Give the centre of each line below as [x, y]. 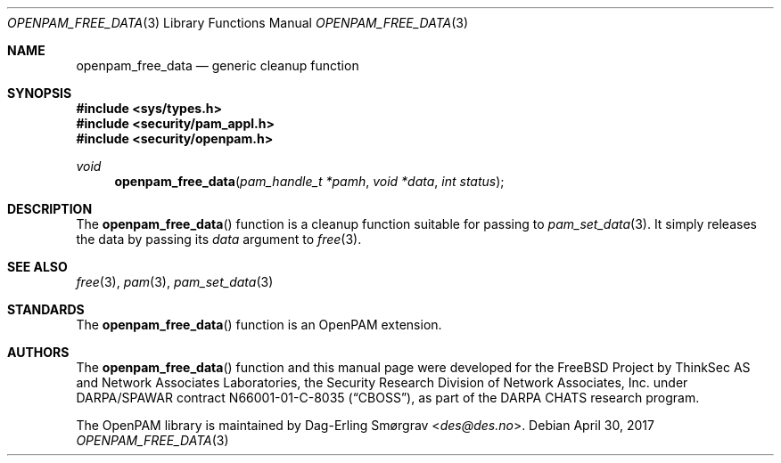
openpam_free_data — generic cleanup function [218, 65]
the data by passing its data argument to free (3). [219, 239]
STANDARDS [46, 309]
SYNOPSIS [40, 93]
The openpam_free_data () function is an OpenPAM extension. [259, 325]
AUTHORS [38, 352]
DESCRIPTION [50, 209]
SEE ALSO [37, 267]
